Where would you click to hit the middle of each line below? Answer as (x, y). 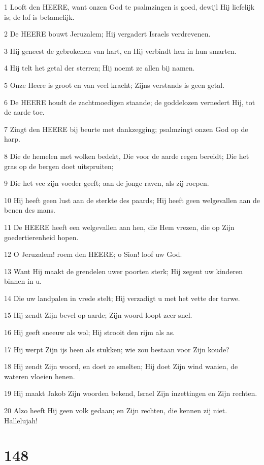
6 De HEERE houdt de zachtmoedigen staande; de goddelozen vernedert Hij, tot (130, 102)
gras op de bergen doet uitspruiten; (59, 166)
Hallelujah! (21, 420)
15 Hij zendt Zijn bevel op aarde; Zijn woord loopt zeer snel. (98, 315)
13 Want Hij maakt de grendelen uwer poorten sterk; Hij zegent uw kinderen (124, 271)
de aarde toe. (24, 112)
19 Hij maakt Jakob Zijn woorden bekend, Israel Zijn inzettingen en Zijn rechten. (131, 393)
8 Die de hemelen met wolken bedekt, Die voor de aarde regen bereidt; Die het (127, 156)
